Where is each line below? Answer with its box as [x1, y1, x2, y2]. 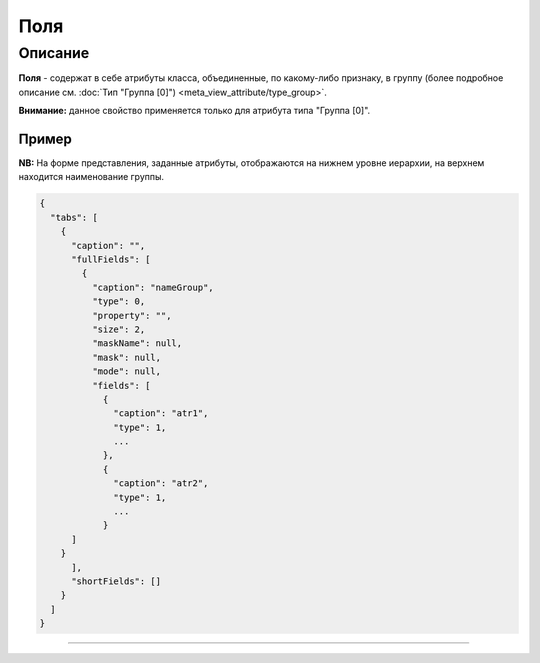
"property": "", [91, 310, 172, 321]
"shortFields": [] [71, 576, 162, 587]
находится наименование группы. [18, 171, 165, 183]
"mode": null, [91, 366, 162, 377]
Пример [18, 130, 72, 147]
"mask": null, [91, 351, 162, 363]
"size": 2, [91, 323, 146, 335]
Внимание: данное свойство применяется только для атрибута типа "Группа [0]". [18, 105, 371, 117]
